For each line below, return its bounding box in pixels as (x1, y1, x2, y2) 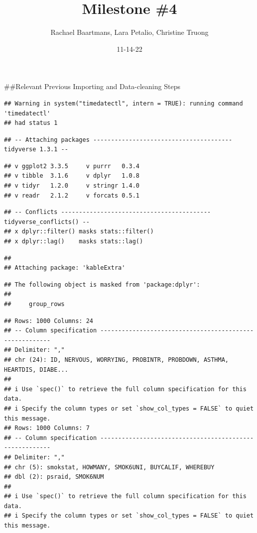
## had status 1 (4, 119, 58, 127)
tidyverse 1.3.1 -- (4, 146, 68, 153)
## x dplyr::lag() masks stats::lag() (4, 238, 143, 245)
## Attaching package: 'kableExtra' (4, 264, 126, 272)
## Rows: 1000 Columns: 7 (4, 425, 90, 432)
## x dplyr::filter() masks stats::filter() (4, 228, 154, 235)
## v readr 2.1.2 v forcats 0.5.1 (4, 192, 140, 199)
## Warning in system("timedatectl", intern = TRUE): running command (4, 100, 243, 107)
